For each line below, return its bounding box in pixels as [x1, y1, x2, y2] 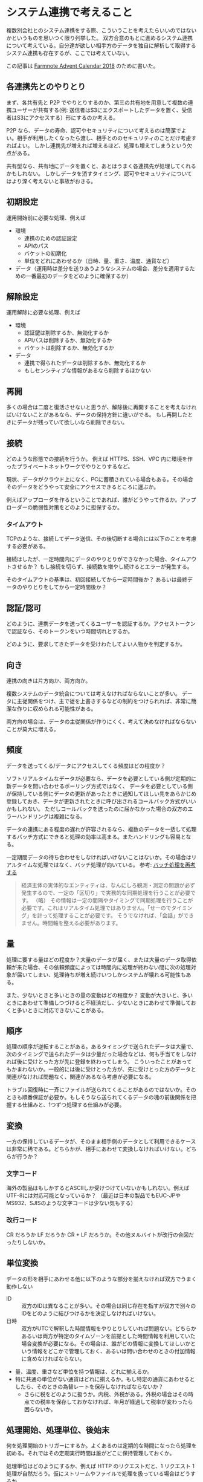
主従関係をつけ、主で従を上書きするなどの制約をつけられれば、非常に [16, 697, 192, 704]
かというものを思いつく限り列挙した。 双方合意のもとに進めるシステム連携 [6, 34, 193, 41]
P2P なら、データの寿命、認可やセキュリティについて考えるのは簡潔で [6, 126, 181, 134]
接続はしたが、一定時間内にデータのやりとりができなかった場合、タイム [6, 556, 186, 563]
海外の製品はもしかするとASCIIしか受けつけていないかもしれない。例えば [6, 1185, 190, 1192]
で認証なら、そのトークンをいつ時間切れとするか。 [6, 628, 134, 635]
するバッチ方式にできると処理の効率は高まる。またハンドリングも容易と [6, 833, 186, 840]
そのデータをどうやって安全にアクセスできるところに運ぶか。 [6, 483, 159, 490]
